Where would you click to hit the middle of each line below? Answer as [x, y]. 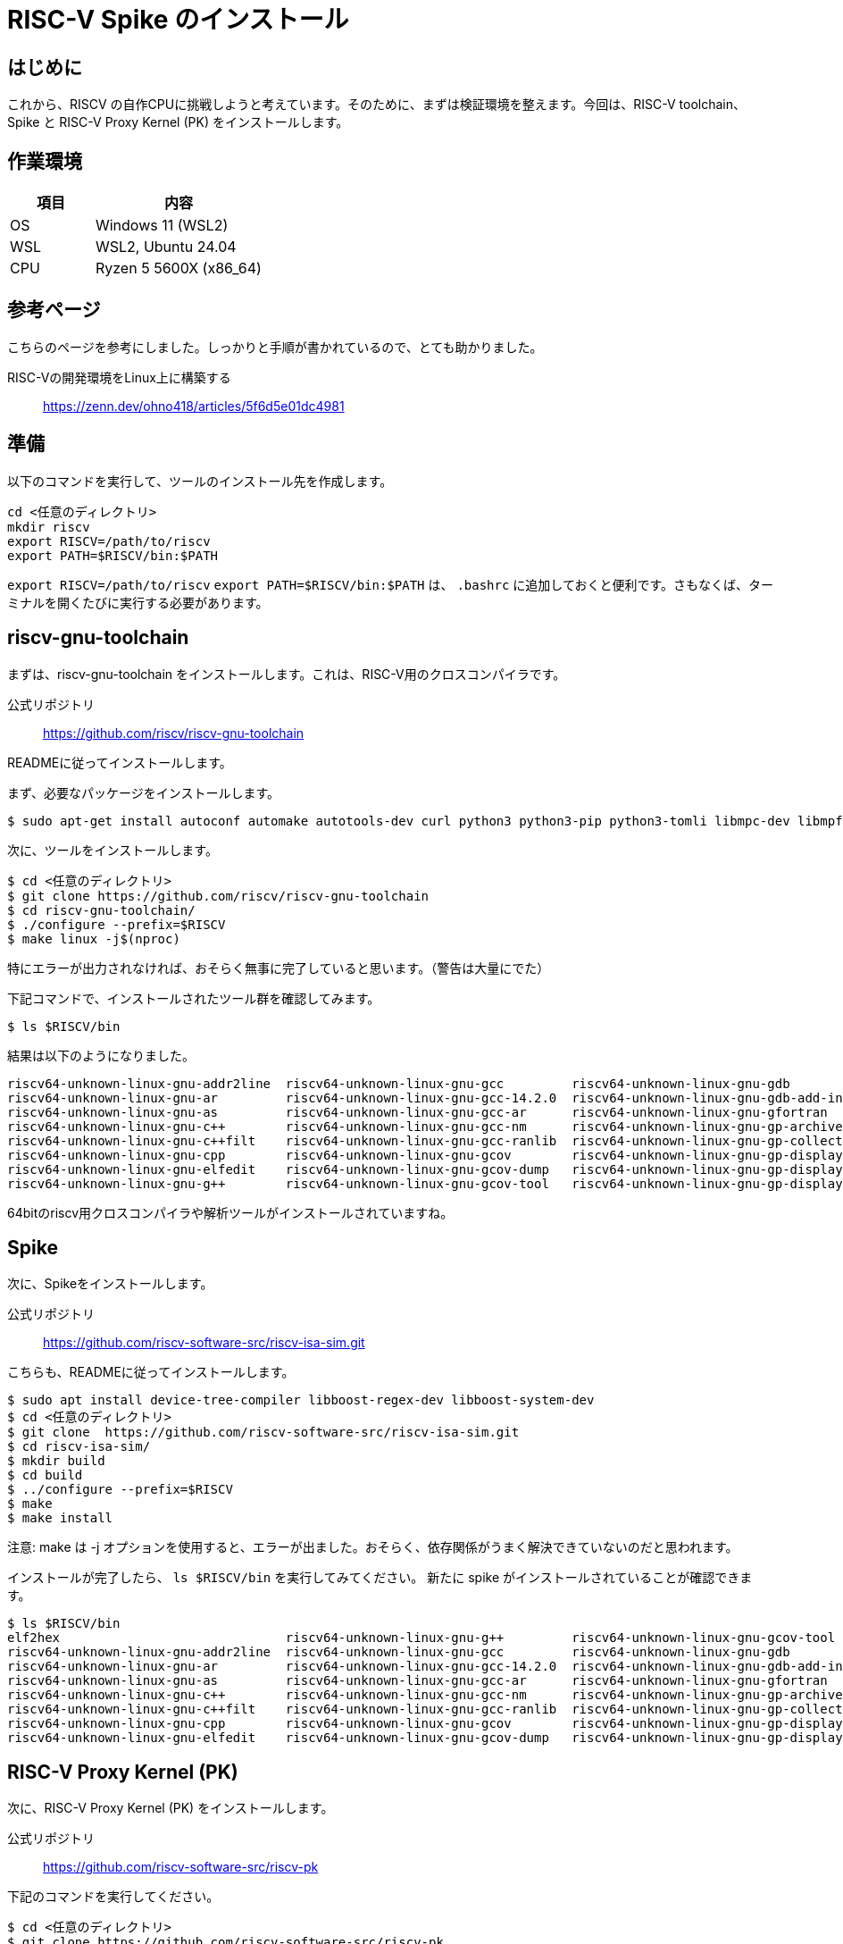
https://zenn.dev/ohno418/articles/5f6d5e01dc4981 [194, 406]
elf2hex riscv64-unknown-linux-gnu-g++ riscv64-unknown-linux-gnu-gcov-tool [421, 1638]
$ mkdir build [56, 1461]
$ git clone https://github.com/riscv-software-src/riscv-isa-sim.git [263, 1433]
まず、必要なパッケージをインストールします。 [144, 792]
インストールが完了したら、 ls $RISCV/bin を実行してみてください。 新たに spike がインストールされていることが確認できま [380, 1578]
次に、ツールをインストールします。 [113, 850]
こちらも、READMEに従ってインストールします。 [151, 1372]
